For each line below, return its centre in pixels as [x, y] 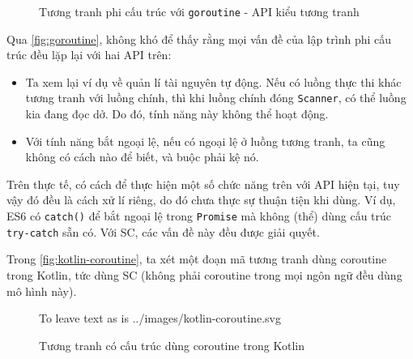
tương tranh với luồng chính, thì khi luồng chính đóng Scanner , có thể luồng [216, 98]
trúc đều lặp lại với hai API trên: [89, 55]
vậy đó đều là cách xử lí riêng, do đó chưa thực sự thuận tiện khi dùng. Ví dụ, [201, 200]
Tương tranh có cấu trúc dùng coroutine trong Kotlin [172, 345]
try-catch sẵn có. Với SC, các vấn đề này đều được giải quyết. [163, 231]
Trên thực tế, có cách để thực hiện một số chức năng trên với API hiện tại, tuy [203, 184]
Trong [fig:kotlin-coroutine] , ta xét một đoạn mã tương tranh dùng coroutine [197, 259]
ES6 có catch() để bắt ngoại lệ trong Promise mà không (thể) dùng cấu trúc [199, 216]
